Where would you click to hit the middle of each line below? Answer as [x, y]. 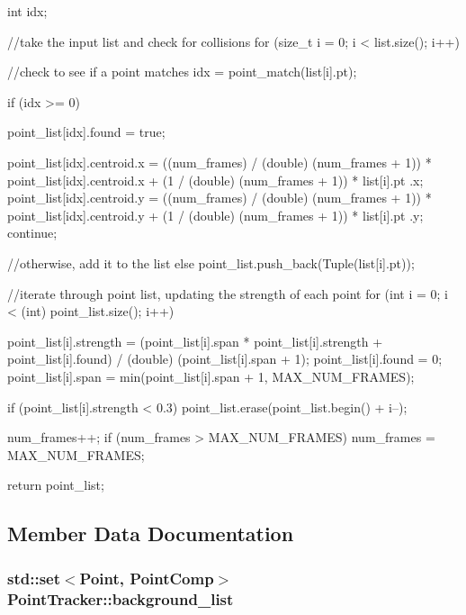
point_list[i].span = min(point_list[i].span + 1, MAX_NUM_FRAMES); [211, 376]
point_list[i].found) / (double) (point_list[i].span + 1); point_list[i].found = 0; [225, 359]
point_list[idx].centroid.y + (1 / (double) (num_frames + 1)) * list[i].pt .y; [215, 215]
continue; [32, 233]
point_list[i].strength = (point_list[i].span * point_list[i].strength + [195, 341]
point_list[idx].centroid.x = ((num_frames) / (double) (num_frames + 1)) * [220, 162]
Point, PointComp [147, 578]
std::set [34, 578]
